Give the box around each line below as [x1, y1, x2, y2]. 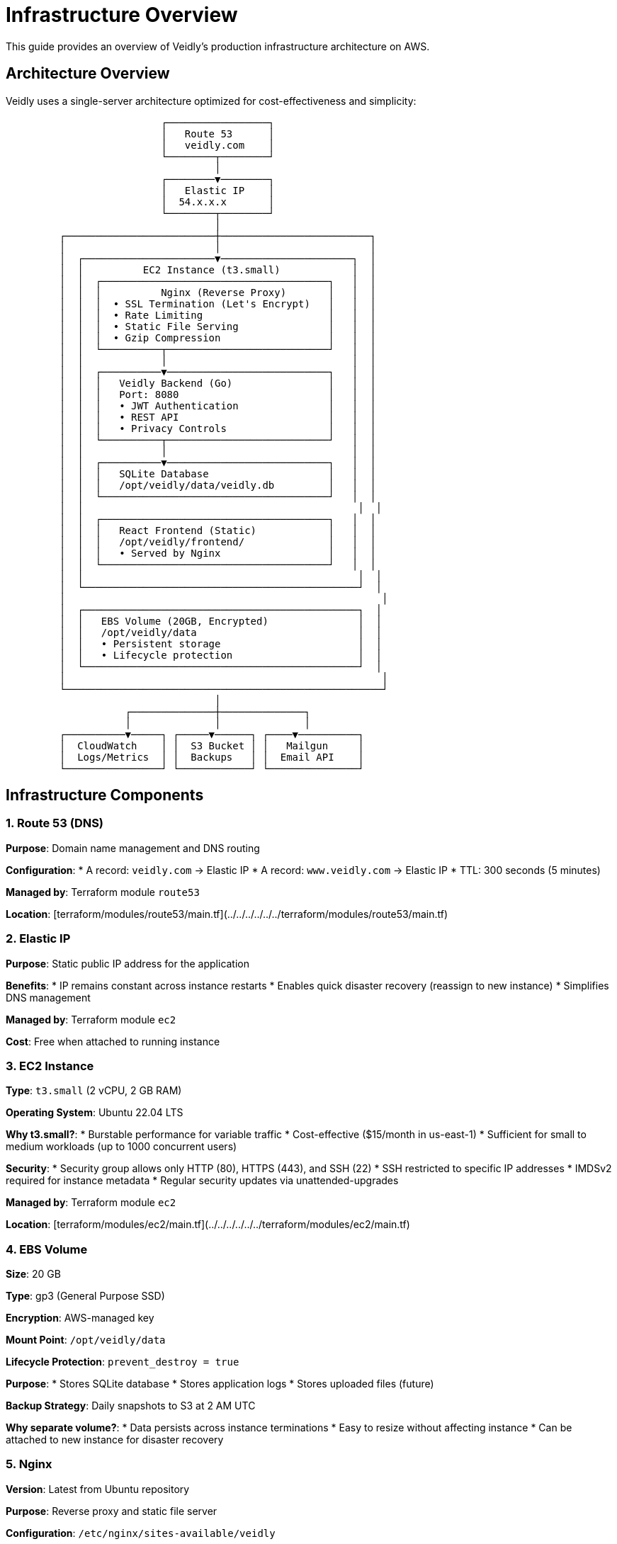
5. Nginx [6, 1457, 52, 1472]
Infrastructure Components [6, 786, 204, 805]
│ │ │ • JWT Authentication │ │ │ [59, 399, 376, 411]
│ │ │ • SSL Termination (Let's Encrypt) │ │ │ [59, 297, 376, 310]
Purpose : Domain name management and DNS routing [6, 841, 260, 854]
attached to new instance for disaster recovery [6, 1434, 224, 1446]
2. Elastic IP [6, 931, 71, 946]
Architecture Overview [6, 64, 170, 83]
